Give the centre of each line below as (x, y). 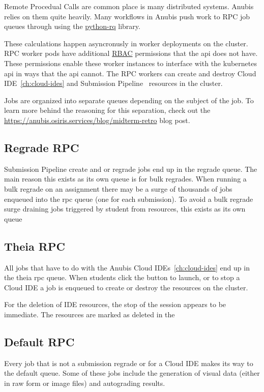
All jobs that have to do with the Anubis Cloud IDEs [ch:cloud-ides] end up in (127, 267)
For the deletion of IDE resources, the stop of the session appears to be (115, 304)
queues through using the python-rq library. (72, 26)
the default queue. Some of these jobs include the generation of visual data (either (132, 373)
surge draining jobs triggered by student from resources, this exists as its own (125, 209)
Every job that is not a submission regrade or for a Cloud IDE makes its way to (129, 363)
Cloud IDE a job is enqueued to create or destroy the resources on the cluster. (126, 287)
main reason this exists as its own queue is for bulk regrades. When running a (125, 179)
